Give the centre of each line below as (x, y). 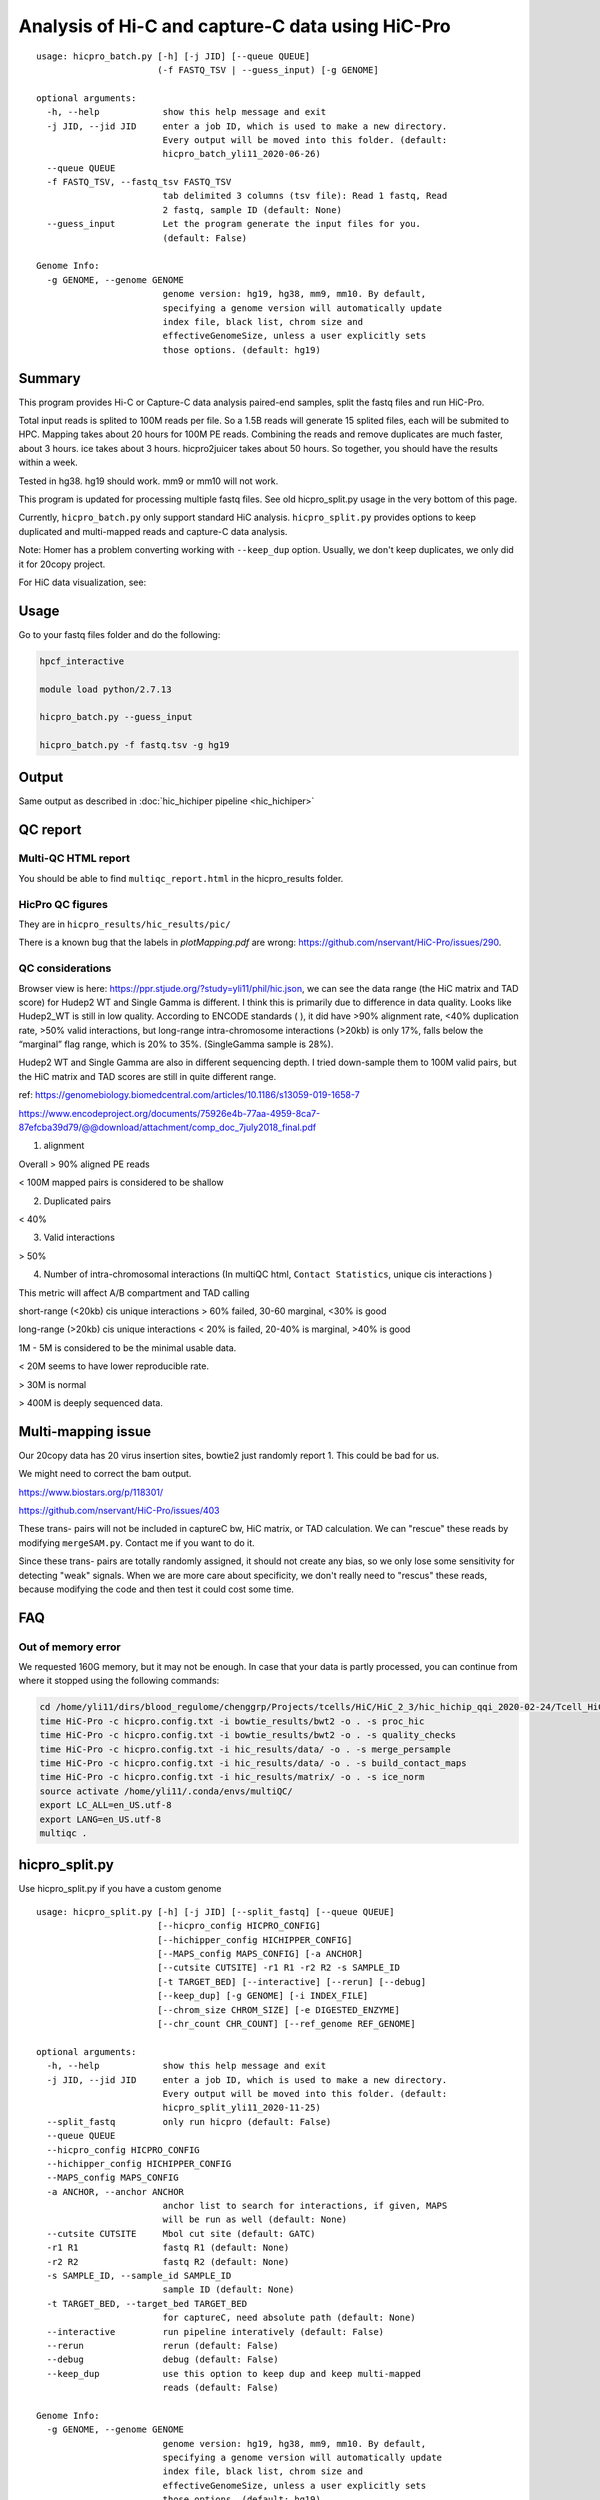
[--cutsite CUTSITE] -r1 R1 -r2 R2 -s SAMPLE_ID (278, 1968)
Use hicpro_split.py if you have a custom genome (120, 1889)
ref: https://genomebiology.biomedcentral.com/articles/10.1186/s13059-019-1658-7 (189, 1095)
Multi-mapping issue (85, 1431)
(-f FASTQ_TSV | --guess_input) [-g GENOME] (267, 69)
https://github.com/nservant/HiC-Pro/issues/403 (119, 1510)
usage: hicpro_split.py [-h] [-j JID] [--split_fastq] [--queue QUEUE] (215, 1911)
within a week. (48, 462)
